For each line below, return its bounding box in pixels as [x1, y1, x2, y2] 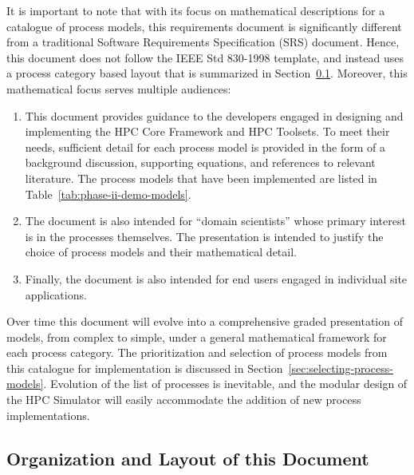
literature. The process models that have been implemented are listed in [25, 169, 377, 186]
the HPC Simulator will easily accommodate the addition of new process [6, 391, 361, 408]
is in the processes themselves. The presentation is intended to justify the [25, 228, 384, 244]
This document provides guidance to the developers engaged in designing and [25, 107, 404, 124]
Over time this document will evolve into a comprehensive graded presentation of [6, 313, 403, 330]
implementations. [6, 406, 90, 423]
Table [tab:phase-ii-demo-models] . [25, 185, 191, 202]
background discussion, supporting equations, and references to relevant [25, 154, 376, 171]
